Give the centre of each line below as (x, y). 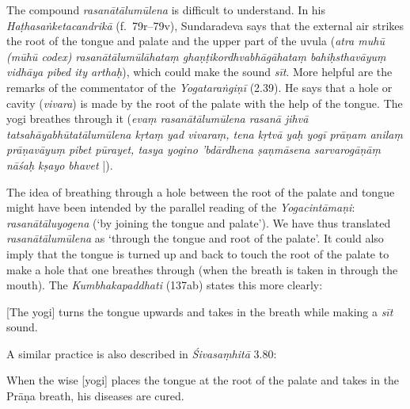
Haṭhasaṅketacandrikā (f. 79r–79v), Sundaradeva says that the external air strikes (205, 25)
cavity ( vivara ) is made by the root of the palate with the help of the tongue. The (205, 103)
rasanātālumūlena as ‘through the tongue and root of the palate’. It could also (195, 238)
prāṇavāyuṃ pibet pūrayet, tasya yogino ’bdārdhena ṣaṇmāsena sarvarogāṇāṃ (194, 149)
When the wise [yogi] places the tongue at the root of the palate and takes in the (203, 380)
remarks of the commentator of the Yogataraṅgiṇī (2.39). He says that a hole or (199, 87)
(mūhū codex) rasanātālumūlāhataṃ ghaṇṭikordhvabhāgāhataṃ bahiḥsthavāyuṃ (196, 56)
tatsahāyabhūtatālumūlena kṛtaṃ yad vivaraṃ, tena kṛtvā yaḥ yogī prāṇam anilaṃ (205, 134)
